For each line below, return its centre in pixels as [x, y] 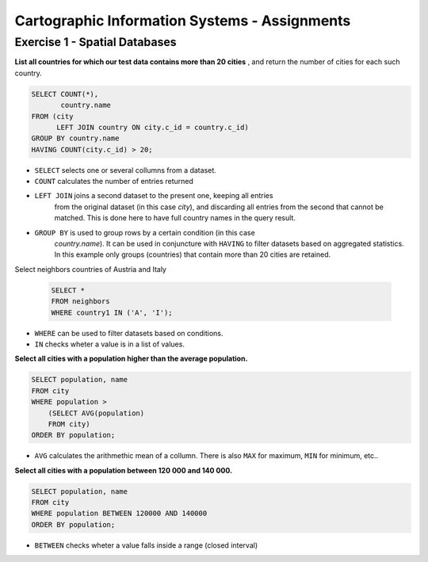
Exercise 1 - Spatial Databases [96, 42]
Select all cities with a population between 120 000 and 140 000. [124, 470]
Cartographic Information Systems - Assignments [183, 21]
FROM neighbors [80, 302]
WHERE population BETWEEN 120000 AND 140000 [119, 514]
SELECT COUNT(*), [65, 94]
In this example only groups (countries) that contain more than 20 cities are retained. [193, 254]
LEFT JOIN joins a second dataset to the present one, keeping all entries [154, 196]
